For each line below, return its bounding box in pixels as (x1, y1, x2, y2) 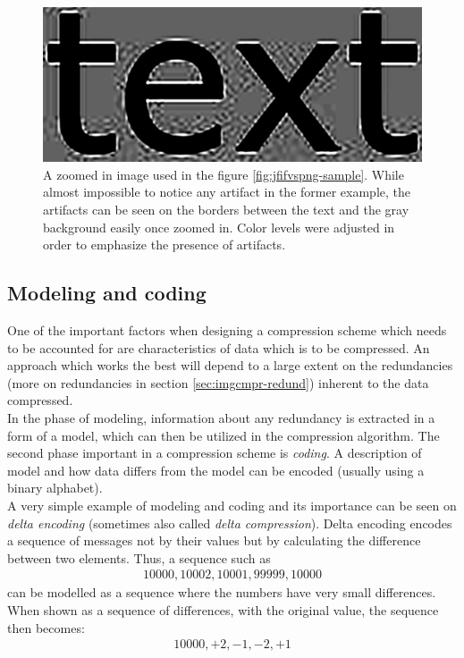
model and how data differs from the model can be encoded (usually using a (7, 460, 425, 479)
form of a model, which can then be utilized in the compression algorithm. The (7, 426, 440, 444)
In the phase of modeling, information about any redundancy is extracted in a (7, 409, 435, 427)
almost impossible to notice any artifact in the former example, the (43, 182, 410, 201)
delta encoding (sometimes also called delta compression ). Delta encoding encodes (7, 513, 452, 532)
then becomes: (7, 618, 85, 637)
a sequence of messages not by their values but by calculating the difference (7, 531, 421, 550)
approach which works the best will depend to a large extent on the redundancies (7, 356, 453, 375)
